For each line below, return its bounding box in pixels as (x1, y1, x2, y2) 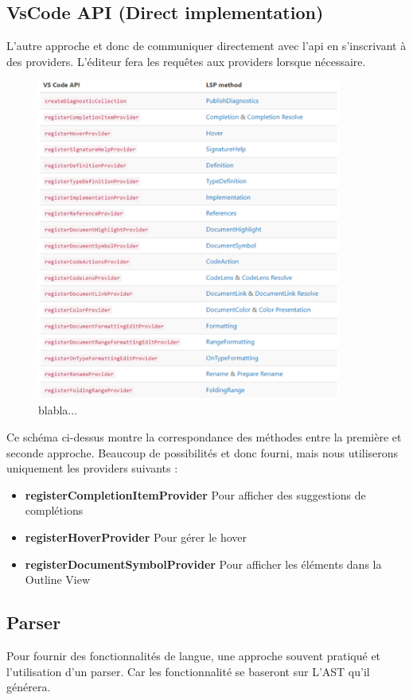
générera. (6, 679, 51, 695)
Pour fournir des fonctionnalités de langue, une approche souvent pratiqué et (6, 647, 381, 664)
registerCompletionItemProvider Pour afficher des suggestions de (25, 486, 366, 503)
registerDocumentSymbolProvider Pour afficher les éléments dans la (25, 555, 382, 572)
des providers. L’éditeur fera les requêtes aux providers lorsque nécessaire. (6, 52, 366, 69)
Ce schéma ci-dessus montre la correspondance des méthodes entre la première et (6, 429, 402, 445)
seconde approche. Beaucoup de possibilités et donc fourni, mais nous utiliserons (6, 444, 399, 461)
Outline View (25, 571, 91, 588)
